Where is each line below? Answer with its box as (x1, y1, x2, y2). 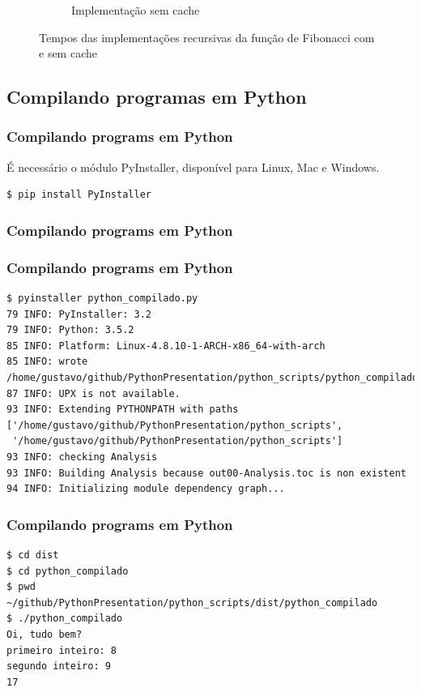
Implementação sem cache (71, 2, 200, 18)
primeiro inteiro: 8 (6, 644, 117, 656)
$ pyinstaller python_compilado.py (6, 293, 198, 305)
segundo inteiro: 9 (6, 660, 111, 673)
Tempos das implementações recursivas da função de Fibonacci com (39, 28, 375, 45)
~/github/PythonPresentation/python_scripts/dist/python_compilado (6, 596, 378, 609)
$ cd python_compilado (6, 565, 129, 577)
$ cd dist (6, 549, 59, 561)
